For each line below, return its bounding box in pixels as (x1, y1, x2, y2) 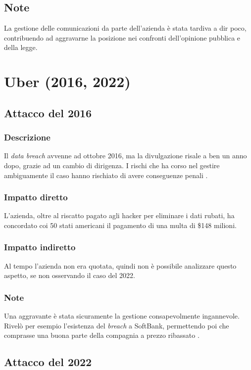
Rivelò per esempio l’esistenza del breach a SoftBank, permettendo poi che (4, 320, 229, 330)
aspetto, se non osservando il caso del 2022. (4, 270, 135, 280)
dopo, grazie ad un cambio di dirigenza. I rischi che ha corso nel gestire (4, 160, 220, 170)
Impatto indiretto (4, 241, 76, 253)
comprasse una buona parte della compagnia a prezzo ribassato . (4, 330, 200, 340)
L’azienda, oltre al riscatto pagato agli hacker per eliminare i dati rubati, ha (4, 210, 235, 221)
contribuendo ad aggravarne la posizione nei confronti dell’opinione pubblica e (4, 32, 241, 43)
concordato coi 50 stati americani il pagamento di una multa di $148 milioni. (4, 220, 237, 230)
